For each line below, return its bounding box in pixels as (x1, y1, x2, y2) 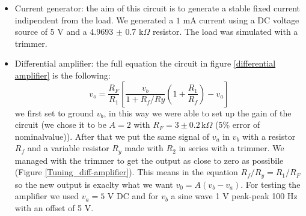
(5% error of (215, 118, 260, 131)
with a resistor (242, 130, 296, 142)
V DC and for (107, 190, 159, 202)
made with (124, 142, 164, 154)
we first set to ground (14, 106, 94, 119)
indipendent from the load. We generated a (14, 13, 174, 26)
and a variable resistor (27, 142, 109, 154)
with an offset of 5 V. (14, 202, 94, 214)
